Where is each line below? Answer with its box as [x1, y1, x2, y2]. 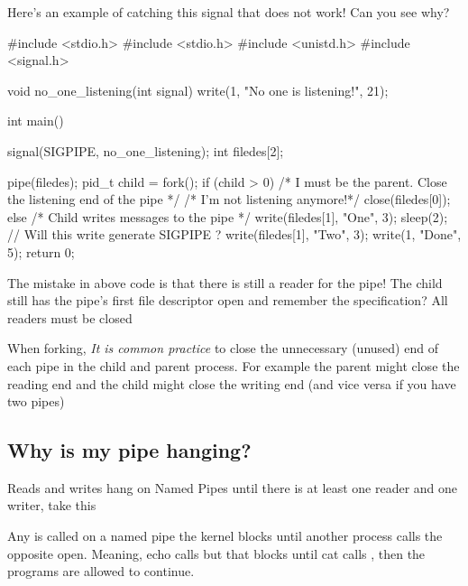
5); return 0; [7, 242, 75, 261]
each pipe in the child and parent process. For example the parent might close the [7, 356, 460, 375]
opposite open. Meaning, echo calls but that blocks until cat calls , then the [7, 544, 426, 563]
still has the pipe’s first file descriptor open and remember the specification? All [7, 291, 448, 310]
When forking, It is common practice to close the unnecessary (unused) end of [7, 339, 438, 358]
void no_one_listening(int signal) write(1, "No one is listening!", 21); [7, 80, 389, 99]
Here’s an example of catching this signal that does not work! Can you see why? [7, 3, 450, 21]
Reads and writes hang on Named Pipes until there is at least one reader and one [7, 478, 458, 497]
